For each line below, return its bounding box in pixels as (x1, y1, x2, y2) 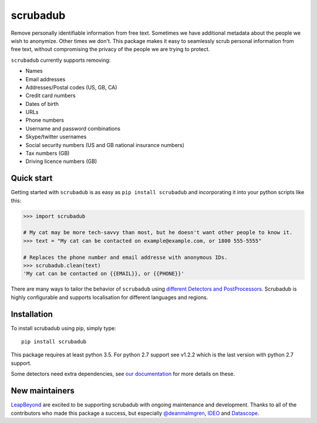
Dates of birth (25, 100, 59, 107)
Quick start (11, 174, 53, 184)
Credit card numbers (25, 92, 76, 99)
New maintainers (11, 386, 75, 396)
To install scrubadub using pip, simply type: (11, 324, 117, 332)
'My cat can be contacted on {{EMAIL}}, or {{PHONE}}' (23, 271, 184, 277)
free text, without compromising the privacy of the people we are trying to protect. (11, 46, 210, 53)
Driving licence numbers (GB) (25, 158, 97, 165)
